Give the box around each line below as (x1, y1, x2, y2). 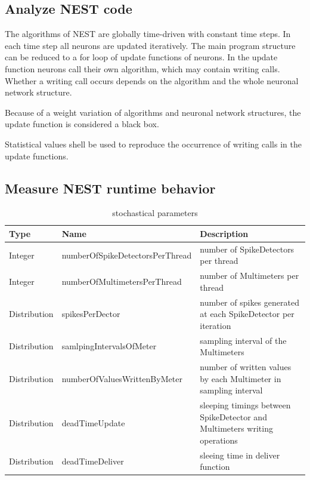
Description (200, 227, 249, 239)
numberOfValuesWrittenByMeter (61, 372, 182, 384)
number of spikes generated (200, 296, 299, 308)
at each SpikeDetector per (200, 307, 294, 320)
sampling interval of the (200, 334, 287, 346)
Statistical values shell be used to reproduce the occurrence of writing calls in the (5, 137, 302, 150)
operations (200, 433, 238, 446)
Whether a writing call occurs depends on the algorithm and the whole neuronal (5, 74, 299, 87)
